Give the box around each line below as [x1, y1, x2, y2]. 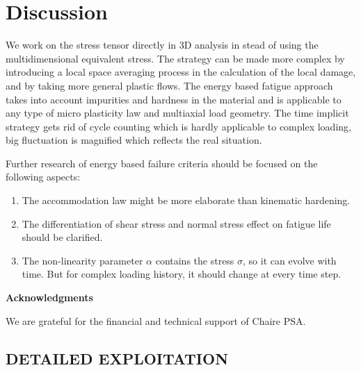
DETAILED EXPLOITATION [6, 347, 229, 369]
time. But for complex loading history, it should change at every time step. [22, 267, 342, 281]
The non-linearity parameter [22, 253, 143, 267]
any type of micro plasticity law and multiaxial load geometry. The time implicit [6, 106, 349, 120]
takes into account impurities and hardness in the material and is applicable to [6, 92, 342, 106]
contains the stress [155, 253, 234, 267]
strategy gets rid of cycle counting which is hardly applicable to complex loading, [6, 119, 351, 133]
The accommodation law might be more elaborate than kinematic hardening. [22, 193, 351, 208]
